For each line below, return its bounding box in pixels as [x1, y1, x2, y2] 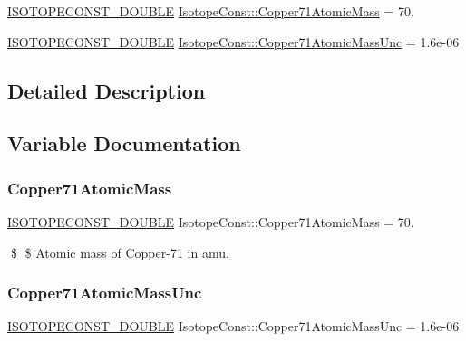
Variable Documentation [7, 129, 241, 157]
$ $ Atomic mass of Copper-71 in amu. [10, 242, 229, 261]
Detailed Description [7, 76, 206, 104]
